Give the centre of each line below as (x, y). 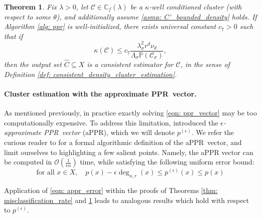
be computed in (28, 162)
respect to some (28, 16)
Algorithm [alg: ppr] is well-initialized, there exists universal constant (110, 26)
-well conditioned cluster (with (195, 6)
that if (14, 36)
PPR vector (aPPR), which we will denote (109, 132)
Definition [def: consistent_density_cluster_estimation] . (91, 74)
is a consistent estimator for (130, 64)
